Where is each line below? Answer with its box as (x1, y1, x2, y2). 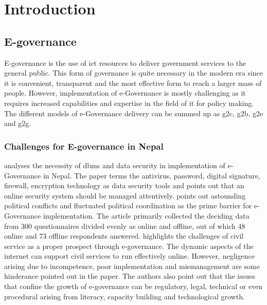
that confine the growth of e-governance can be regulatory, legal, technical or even (4, 281, 263, 292)
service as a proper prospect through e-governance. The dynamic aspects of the (4, 240, 254, 251)
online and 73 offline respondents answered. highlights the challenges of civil (4, 230, 244, 241)
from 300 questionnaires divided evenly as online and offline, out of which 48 (4, 220, 245, 231)
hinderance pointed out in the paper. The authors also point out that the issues (4, 271, 255, 281)
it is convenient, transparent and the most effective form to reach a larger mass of (4, 77, 262, 88)
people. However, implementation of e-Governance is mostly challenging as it (4, 87, 246, 98)
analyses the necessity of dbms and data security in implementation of (4, 159, 225, 170)
